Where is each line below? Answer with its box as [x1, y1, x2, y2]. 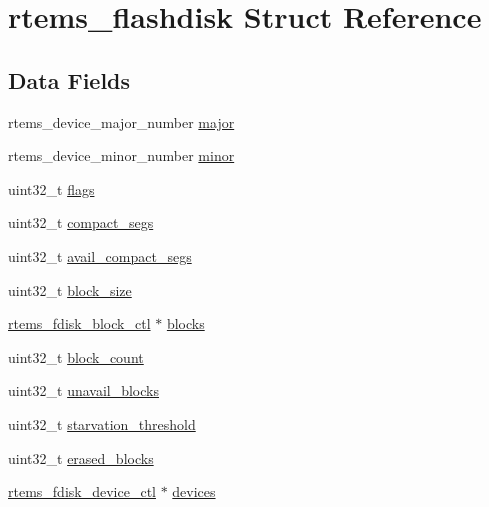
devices [172, 481, 216, 502]
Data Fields [8, 64, 131, 95]
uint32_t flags [8, 178, 95, 199]
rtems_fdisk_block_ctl [8, 313, 151, 334]
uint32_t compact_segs [8, 212, 154, 233]
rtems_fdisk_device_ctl [8, 481, 156, 502]
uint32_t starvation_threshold [8, 413, 196, 434]
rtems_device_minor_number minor [8, 145, 235, 166]
